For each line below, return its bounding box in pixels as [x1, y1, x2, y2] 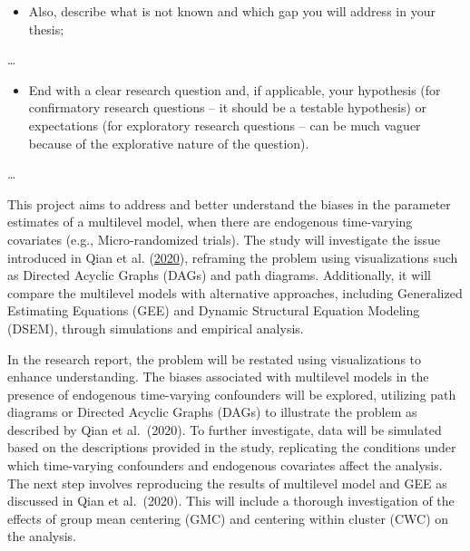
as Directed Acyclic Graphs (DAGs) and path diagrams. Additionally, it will [7, 266, 431, 285]
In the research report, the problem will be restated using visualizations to [7, 349, 422, 368]
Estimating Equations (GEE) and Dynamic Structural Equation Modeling [7, 301, 420, 320]
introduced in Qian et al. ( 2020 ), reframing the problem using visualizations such [7, 247, 458, 266]
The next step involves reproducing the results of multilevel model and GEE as [7, 473, 447, 492]
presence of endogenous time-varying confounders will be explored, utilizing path [7, 384, 456, 403]
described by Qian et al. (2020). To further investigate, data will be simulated [7, 420, 442, 439]
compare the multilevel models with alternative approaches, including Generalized [7, 283, 463, 302]
